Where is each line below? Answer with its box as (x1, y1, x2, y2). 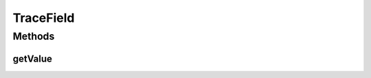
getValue (12, 53, 53, 64)
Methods (12, 30, 55, 42)
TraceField (12, 10, 75, 25)
